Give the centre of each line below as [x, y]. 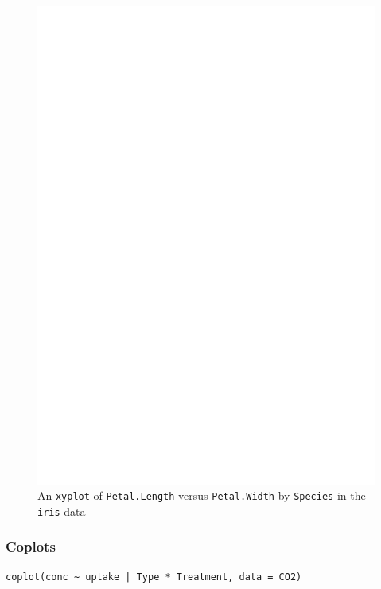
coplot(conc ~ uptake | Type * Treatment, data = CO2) [154, 577]
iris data [62, 511]
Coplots [31, 546]
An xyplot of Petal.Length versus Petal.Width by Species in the [202, 495]
